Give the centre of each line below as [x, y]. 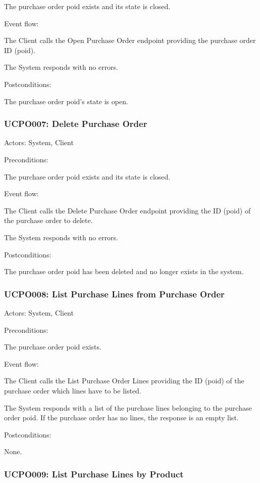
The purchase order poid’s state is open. [66, 101]
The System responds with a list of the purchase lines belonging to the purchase [128, 407]
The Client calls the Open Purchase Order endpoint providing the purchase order [130, 40]
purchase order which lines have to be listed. [73, 390]
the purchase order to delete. [48, 220]
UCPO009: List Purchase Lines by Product [94, 474]
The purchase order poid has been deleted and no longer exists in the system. [124, 271]
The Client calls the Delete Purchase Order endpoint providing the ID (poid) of [127, 210]
